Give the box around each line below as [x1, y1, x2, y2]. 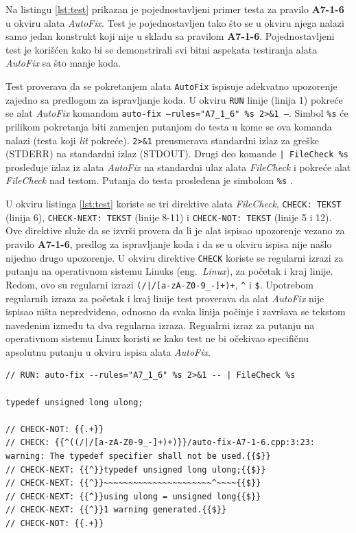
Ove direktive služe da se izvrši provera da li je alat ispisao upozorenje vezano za [5, 223, 345, 238]
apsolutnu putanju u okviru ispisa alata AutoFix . [5, 344, 211, 359]
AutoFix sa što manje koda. [5, 56, 121, 70]
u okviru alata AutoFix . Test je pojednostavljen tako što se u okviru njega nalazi [5, 15, 344, 30]
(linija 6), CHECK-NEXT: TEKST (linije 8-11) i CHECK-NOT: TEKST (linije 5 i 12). [5, 209, 332, 224]
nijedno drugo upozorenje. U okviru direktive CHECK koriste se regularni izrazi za [5, 250, 344, 264]
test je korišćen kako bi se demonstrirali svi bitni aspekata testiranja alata [5, 42, 318, 56]
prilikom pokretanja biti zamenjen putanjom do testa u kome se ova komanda [5, 119, 332, 133]
